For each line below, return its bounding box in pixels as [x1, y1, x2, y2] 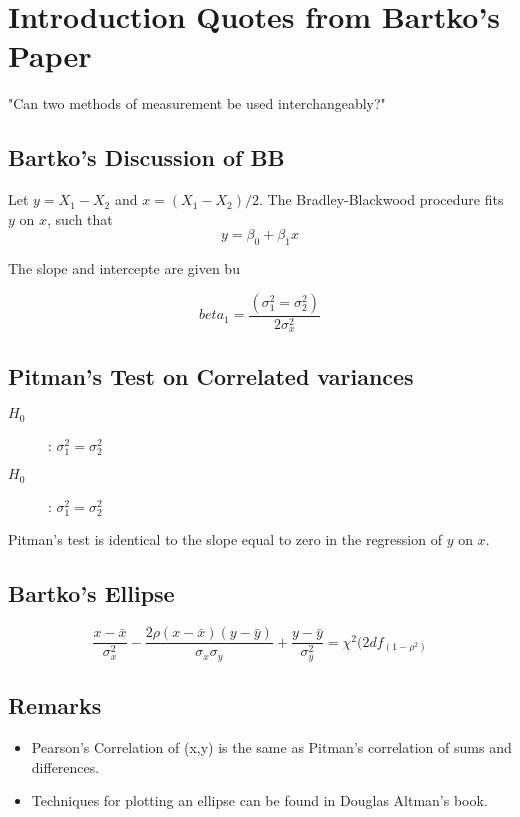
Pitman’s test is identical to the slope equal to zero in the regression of [8, 529, 442, 550]
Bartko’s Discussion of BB [8, 142, 285, 173]
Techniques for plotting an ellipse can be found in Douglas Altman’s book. [31, 790, 488, 811]
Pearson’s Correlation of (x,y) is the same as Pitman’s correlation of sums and [31, 736, 512, 757]
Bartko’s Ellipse [8, 578, 175, 609]
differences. [31, 756, 100, 777]
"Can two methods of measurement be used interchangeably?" [8, 93, 386, 114]
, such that [47, 208, 113, 229]
